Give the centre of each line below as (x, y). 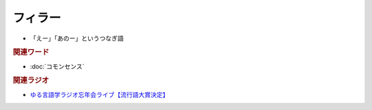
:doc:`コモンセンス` (57, 66)
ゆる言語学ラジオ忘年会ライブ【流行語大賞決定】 (99, 94)
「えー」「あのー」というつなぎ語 (77, 38)
